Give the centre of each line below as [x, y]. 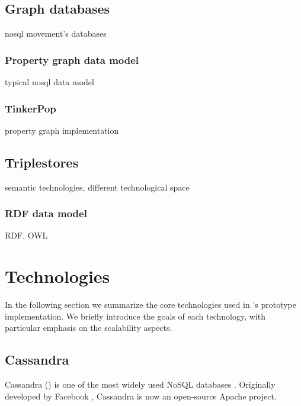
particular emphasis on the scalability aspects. [89, 328]
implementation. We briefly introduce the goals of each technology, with [135, 316]
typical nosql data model [49, 82]
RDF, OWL [26, 235]
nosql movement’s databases [56, 33]
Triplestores [42, 162]
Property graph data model [72, 59]
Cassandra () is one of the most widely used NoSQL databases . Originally [140, 384]
